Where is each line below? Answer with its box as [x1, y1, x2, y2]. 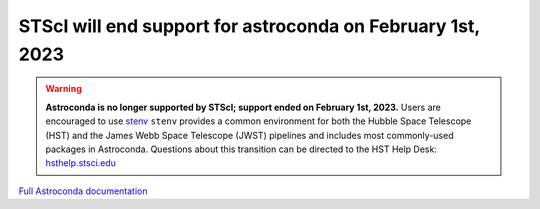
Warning [45, 83, 82, 95]
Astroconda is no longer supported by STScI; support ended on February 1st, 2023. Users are [45, 101, 442, 113]
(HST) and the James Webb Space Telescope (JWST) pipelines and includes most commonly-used [45, 129, 454, 141]
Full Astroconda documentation [18, 185, 148, 197]
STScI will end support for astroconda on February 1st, [18, 15, 480, 37]
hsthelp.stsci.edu [45, 157, 117, 169]
